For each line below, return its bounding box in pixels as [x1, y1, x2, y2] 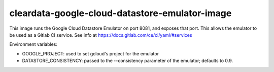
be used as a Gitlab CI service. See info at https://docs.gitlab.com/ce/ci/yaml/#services [9, 32, 192, 38]
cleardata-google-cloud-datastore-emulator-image [9, 8, 232, 19]
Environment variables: [9, 41, 58, 47]
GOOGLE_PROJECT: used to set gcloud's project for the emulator [22, 50, 159, 56]
